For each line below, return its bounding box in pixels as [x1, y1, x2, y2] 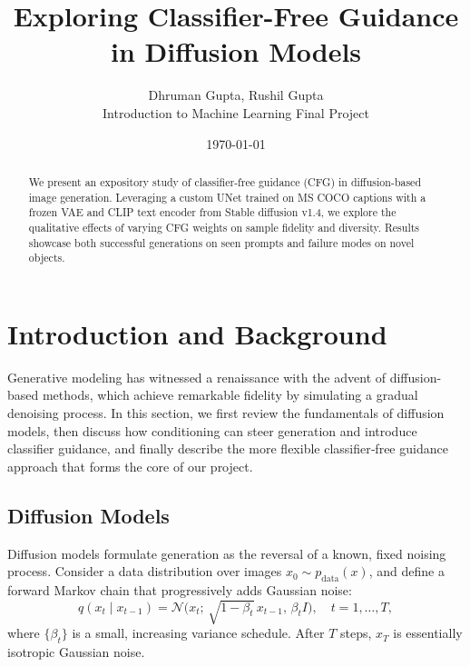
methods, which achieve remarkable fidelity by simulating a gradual [42, 385, 418, 404]
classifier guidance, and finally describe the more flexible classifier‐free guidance [7, 439, 448, 458]
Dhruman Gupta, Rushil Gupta [148, 85, 324, 105]
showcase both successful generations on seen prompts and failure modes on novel [28, 234, 415, 250]
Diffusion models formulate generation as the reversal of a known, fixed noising [7, 543, 446, 562]
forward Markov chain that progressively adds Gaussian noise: [7, 580, 352, 599]
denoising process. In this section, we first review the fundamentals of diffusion [7, 403, 445, 422]
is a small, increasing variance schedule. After [72, 623, 325, 642]
